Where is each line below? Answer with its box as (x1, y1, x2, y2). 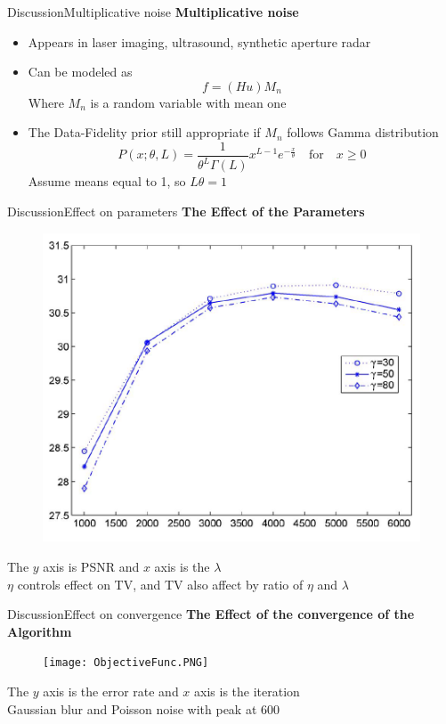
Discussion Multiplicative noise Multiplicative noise (7, 3, 299, 20)
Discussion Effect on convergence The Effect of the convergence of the (7, 605, 415, 623)
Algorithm (7, 622, 72, 640)
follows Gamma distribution (287, 123, 439, 142)
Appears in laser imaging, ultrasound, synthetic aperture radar (28, 32, 371, 51)
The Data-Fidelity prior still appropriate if (28, 123, 261, 142)
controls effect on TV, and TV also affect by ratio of (17, 574, 304, 593)
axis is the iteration (194, 682, 300, 700)
